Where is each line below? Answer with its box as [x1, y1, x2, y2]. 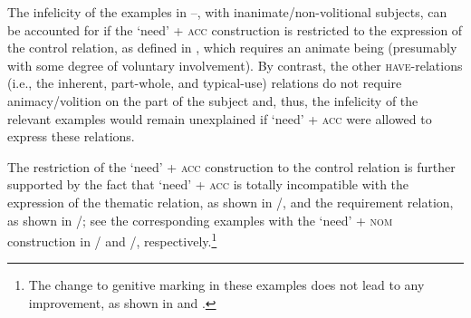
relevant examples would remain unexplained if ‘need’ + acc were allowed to [7, 109, 432, 128]
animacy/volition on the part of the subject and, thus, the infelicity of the [7, 91, 418, 110]
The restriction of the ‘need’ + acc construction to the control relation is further [7, 157, 456, 176]
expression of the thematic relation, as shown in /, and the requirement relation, [7, 192, 454, 211]
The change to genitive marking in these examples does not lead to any [28, 275, 425, 294]
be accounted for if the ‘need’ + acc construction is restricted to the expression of [7, 20, 463, 39]
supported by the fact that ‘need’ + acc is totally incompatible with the [7, 175, 409, 194]
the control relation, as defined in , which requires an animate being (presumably [7, 38, 457, 57]
